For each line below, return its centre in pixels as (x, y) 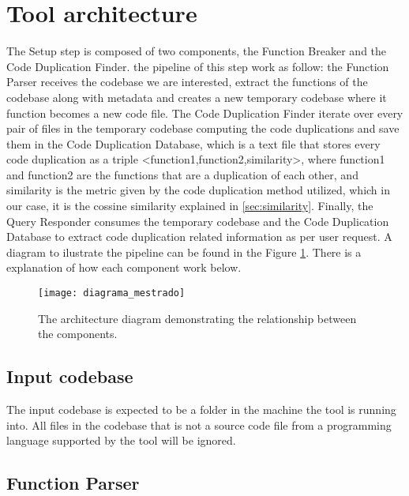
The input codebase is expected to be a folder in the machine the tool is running (201, 410)
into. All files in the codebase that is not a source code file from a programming (199, 425)
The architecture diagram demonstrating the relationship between (197, 318)
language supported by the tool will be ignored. (121, 440)
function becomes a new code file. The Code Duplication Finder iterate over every (205, 113)
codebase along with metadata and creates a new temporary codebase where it (197, 97)
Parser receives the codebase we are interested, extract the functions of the (187, 82)
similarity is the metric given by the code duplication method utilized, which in (198, 190)
